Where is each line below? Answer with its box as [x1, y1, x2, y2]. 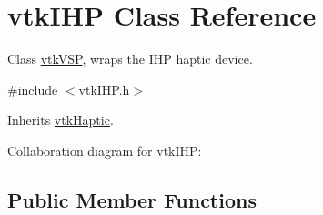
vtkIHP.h [78, 79, 130, 98]
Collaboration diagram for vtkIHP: [7, 140, 202, 159]
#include [7, 79, 58, 98]
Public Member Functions [7, 185, 257, 213]
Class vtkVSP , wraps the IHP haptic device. [7, 49, 253, 68]
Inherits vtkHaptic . [7, 110, 114, 129]
